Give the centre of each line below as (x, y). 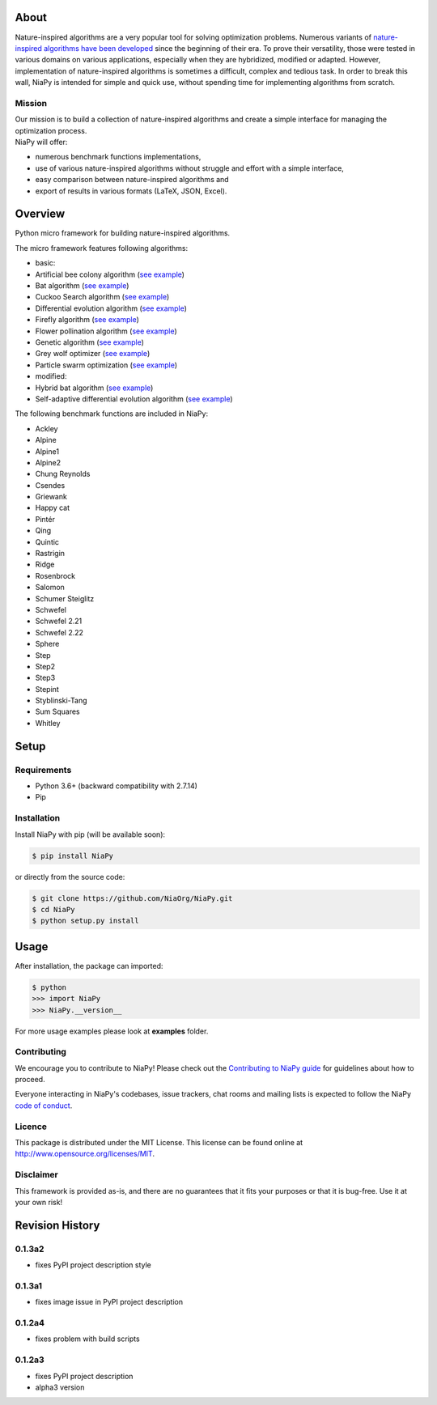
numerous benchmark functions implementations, (118, 157)
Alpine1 (47, 451)
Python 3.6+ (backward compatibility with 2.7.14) (117, 786)
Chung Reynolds (63, 474)
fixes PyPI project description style (93, 1265)
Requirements (43, 770)
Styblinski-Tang (61, 701)
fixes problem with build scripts (88, 1339)
